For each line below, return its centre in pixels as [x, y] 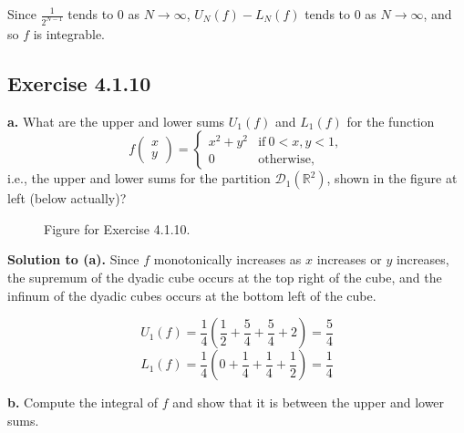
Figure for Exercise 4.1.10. [117, 228]
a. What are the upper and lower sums [116, 121]
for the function [391, 121]
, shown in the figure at [392, 178]
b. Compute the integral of [83, 402]
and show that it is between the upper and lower [309, 402]
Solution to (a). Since [73, 259]
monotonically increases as [227, 259]
